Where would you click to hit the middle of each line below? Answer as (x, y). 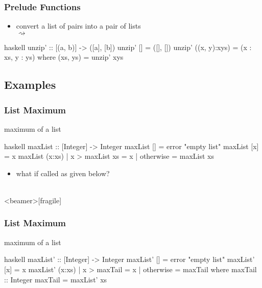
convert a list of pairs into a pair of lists (78, 26)
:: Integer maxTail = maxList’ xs (56, 279)
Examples (30, 85)
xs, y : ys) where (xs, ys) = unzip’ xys (64, 57)
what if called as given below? (63, 173)
